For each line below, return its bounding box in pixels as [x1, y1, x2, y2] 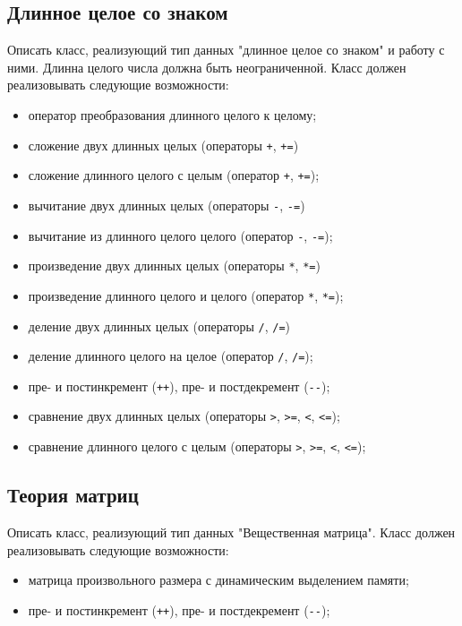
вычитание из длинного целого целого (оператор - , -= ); [28, 226, 333, 244]
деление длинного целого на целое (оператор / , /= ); [28, 347, 313, 365]
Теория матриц [7, 481, 139, 509]
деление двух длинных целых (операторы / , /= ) [28, 316, 291, 335]
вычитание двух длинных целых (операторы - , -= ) [28, 195, 305, 214]
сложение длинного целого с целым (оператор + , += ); [28, 166, 320, 184]
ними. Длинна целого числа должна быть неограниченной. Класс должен [7, 57, 406, 76]
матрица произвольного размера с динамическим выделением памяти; [28, 570, 409, 589]
